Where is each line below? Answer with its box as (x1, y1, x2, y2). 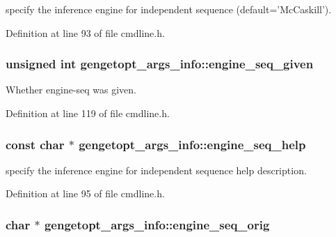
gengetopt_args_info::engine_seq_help (79, 135, 306, 153)
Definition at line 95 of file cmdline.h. (6, 186, 165, 201)
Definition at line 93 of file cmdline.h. (6, 25, 165, 40)
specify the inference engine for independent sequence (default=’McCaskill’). (6, 2, 332, 16)
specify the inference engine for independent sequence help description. (6, 162, 307, 177)
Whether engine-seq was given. (6, 82, 137, 97)
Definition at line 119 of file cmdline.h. (6, 106, 170, 120)
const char (6, 135, 65, 153)
